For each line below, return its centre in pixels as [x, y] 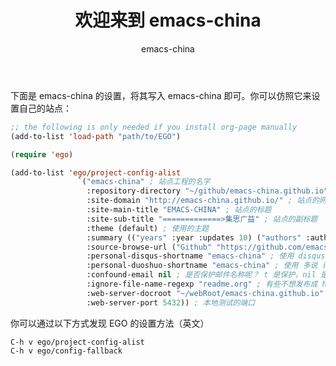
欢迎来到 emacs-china [168, 20]
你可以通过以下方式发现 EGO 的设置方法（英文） [110, 323]
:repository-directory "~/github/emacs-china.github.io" [207, 191]
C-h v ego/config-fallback [66, 351]
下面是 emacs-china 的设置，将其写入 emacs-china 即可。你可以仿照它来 [161, 95]
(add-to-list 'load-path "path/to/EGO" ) [96, 136]
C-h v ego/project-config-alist [77, 342]
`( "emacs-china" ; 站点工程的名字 [144, 182]
